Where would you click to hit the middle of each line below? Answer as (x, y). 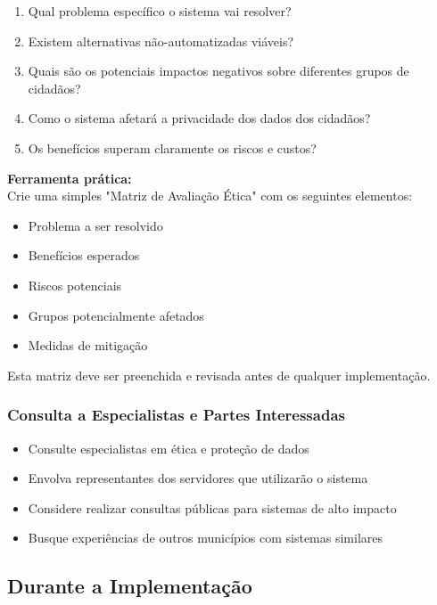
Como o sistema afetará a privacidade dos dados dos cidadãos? (199, 118)
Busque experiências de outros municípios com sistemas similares (206, 538)
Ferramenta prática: (70, 178)
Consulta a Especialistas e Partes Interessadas (176, 415)
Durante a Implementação (130, 586)
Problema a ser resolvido (95, 225)
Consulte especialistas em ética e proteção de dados (169, 448)
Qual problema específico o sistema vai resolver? (160, 11)
